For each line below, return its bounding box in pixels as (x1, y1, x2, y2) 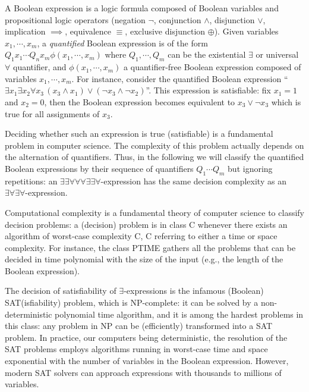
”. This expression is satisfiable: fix (146, 84, 271, 96)
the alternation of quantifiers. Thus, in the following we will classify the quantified (5, 150, 304, 163)
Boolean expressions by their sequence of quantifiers (5, 162, 194, 174)
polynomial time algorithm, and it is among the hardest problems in (55, 308, 304, 320)
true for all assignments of (5, 107, 100, 120)
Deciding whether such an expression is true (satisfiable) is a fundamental (5, 127, 273, 140)
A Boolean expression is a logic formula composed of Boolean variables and (5, 2, 279, 14)
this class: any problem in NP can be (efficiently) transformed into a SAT (5, 319, 273, 332)
